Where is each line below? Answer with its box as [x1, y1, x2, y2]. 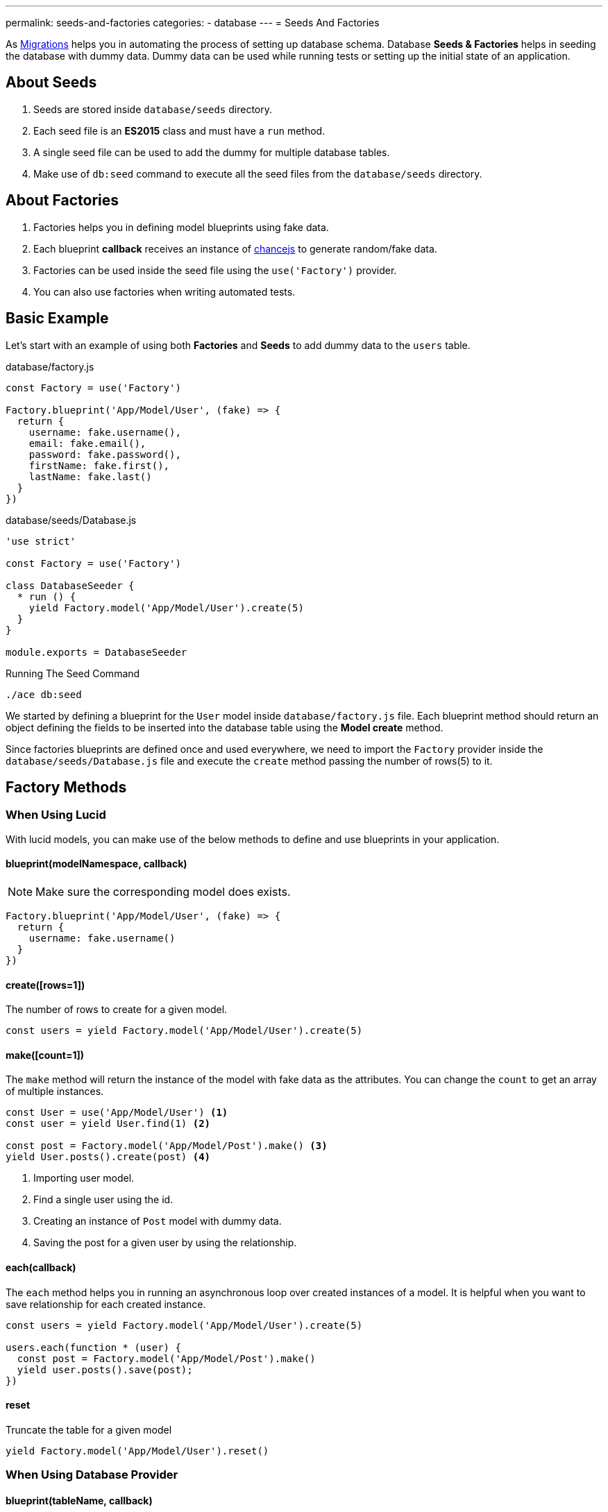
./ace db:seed [6, 688, 82, 700]
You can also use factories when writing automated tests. [33, 285, 296, 298]
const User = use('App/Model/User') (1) [6, 1107, 228, 1119]
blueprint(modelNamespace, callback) [6, 858, 187, 870]
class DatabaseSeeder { [6, 579, 135, 591]
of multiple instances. [6, 1085, 104, 1098]
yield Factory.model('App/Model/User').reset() [6, 1445, 269, 1456]
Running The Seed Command [6, 667, 140, 679]
